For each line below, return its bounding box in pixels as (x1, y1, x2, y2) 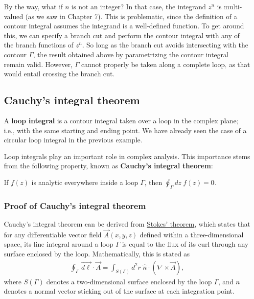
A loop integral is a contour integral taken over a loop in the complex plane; (4, 115, 238, 125)
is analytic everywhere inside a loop (31, 177, 139, 187)
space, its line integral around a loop (4, 239, 114, 249)
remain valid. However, (4, 59, 73, 69)
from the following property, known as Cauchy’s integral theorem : (4, 161, 213, 171)
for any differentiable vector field (4, 229, 102, 239)
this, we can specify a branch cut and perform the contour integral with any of (4, 30, 240, 40)
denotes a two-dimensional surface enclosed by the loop (46, 276, 212, 286)
